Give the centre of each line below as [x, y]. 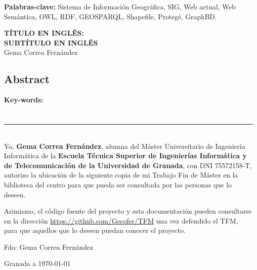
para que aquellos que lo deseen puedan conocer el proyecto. [95, 230]
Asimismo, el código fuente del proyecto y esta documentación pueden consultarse [128, 211]
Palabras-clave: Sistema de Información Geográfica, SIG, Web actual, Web [120, 6]
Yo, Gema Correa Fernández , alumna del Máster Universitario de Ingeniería [125, 146]
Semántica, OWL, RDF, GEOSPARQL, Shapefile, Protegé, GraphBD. [110, 16]
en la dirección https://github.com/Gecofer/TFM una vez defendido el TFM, [121, 220]
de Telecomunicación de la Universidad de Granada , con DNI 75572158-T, [128, 165]
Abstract [27, 79]
